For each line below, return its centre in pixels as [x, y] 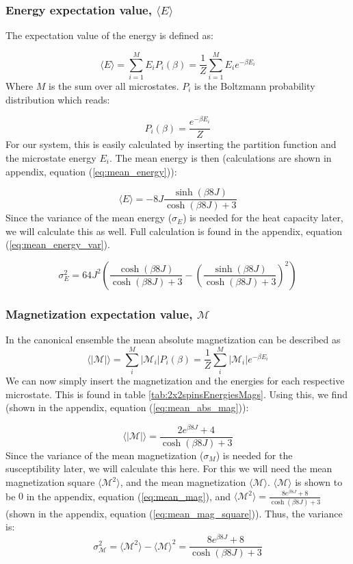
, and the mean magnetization [183, 482]
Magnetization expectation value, [99, 314]
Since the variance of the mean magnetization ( [105, 455]
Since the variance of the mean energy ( [89, 218]
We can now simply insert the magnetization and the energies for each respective [175, 380]
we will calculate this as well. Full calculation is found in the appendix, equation [174, 231]
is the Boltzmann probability [255, 86]
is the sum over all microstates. [114, 86]
